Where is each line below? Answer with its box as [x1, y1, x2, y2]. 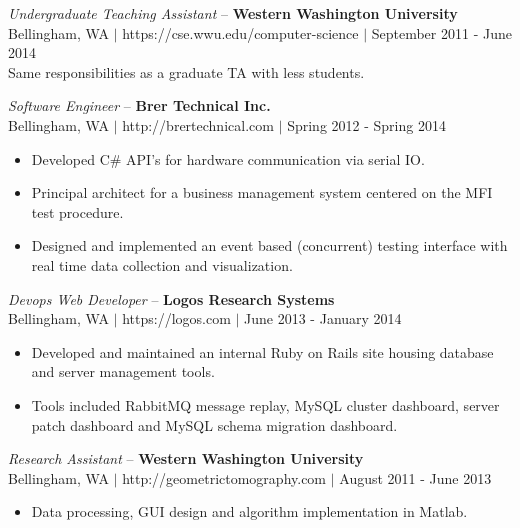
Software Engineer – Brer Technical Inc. [8, 95, 271, 116]
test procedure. [31, 201, 124, 222]
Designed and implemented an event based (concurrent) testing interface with [31, 235, 508, 256]
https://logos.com [122, 308, 231, 329]
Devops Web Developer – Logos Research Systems [8, 288, 335, 309]
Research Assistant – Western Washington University [8, 448, 364, 469]
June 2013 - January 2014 [244, 308, 402, 329]
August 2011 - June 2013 [339, 467, 492, 488]
